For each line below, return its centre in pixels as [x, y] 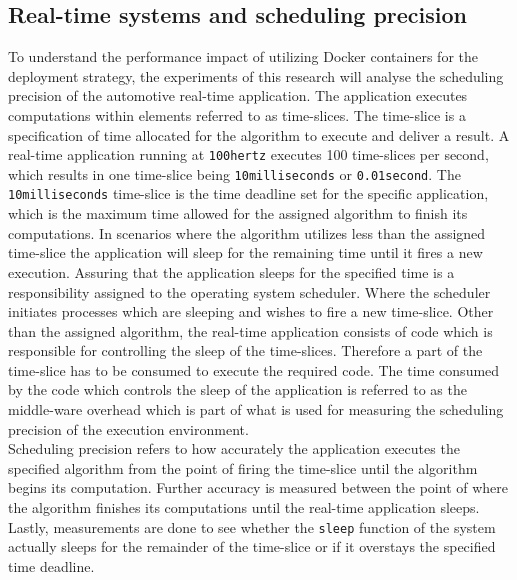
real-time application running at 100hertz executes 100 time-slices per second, [248, 154]
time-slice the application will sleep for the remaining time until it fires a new [245, 252]
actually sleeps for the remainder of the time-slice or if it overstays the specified [252, 546]
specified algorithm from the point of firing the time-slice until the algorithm [243, 467]
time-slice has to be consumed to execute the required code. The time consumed [254, 369]
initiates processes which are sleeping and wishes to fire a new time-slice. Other [251, 311]
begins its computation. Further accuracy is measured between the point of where [258, 487]
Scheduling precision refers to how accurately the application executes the [234, 448]
